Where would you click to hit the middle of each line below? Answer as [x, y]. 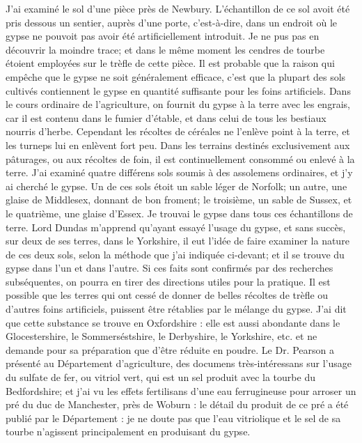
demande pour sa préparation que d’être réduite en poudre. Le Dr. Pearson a [170, 349]
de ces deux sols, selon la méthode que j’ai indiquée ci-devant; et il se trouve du [175, 254]
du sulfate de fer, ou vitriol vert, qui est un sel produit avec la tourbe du [160, 377]
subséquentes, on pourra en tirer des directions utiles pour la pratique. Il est [168, 281]
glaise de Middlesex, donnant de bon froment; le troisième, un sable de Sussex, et [179, 200]
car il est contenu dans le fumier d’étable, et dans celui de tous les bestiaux [166, 117]
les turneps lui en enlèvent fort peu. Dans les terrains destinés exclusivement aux [178, 145]
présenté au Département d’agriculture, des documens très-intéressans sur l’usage [179, 363]
